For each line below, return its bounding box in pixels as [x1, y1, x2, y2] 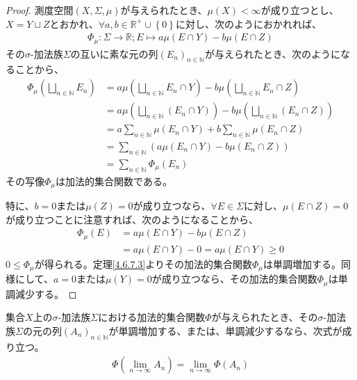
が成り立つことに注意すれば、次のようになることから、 [6, 212, 258, 226]
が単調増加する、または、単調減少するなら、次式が [108, 323, 342, 338]
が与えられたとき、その [211, 310, 318, 324]
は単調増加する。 [263, 256, 341, 271]
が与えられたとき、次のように [204, 46, 340, 61]
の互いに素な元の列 [70, 46, 158, 61]
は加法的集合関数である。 [56, 173, 172, 188]
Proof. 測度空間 [6, 3, 74, 17]
